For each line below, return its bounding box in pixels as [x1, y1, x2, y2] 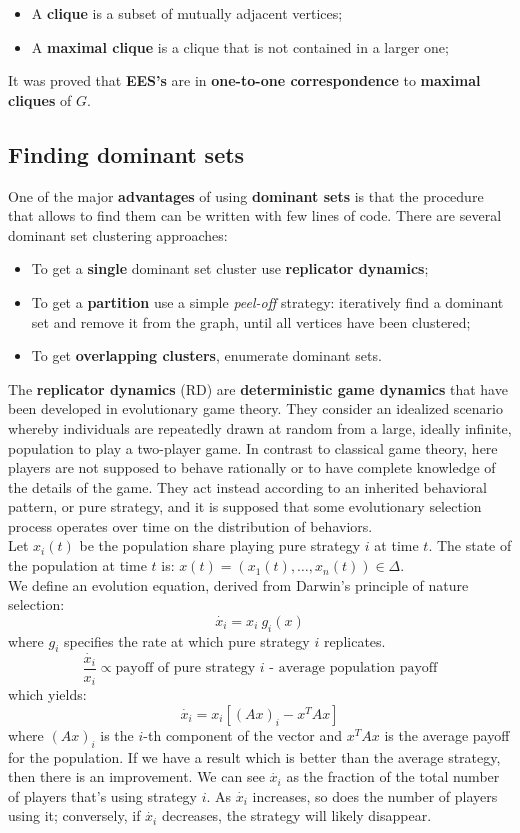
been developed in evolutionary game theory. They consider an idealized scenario [8, 398, 503, 419]
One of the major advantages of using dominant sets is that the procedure [8, 185, 484, 206]
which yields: [8, 684, 87, 705]
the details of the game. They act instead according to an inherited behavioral [8, 476, 487, 497]
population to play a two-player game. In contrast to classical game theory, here [8, 437, 498, 458]
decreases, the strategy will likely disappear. [161, 805, 432, 826]
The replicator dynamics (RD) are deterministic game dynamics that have [8, 378, 508, 399]
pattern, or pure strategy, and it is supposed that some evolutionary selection [8, 496, 482, 517]
